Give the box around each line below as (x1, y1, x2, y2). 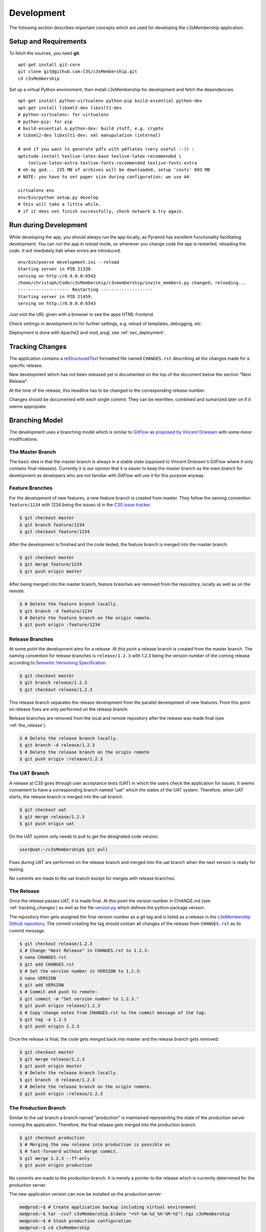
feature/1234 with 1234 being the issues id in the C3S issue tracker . (9, 502, 151, 508)
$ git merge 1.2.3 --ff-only (19, 1156, 90, 1161)
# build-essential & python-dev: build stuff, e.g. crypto (18, 126, 164, 131)
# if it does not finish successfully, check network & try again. (18, 208, 184, 214)
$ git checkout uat (19, 807, 66, 813)
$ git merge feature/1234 (19, 562, 82, 567)
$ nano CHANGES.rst (19, 955, 66, 960)
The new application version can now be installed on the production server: (9, 1191, 163, 1197)
